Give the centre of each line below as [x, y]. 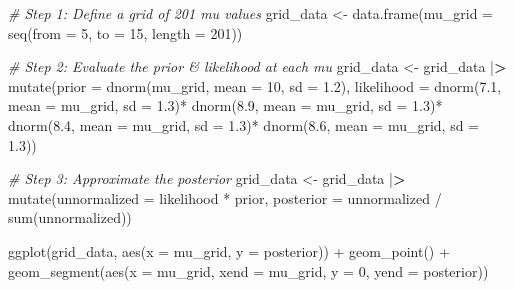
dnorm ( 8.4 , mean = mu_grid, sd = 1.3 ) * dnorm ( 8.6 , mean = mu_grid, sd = [244, 124]
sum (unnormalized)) [70, 217]
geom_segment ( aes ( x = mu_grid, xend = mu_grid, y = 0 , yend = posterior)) [248, 270]
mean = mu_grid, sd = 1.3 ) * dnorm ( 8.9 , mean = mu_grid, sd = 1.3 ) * [225, 105]
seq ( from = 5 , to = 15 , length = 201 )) [125, 32]
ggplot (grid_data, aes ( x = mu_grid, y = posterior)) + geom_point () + [229, 250]
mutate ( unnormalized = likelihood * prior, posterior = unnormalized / [225, 197]
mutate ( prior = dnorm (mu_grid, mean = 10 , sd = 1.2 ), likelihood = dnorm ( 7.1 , [255, 85]
